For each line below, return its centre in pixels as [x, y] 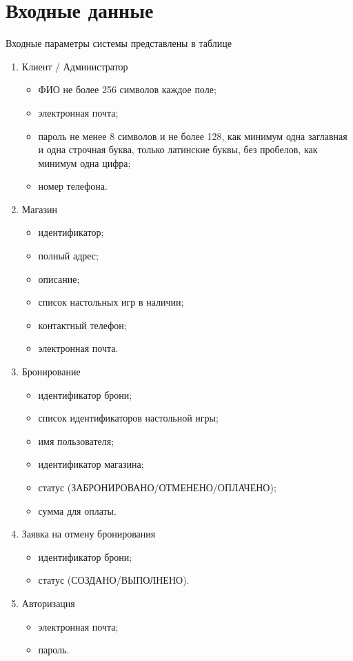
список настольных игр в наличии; [111, 302]
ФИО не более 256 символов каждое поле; [127, 89]
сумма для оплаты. [77, 510]
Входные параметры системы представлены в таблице [119, 43]
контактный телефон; [82, 325]
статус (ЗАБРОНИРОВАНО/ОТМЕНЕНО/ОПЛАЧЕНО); [157, 487]
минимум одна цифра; [84, 162]
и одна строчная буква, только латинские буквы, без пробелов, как [178, 149]
